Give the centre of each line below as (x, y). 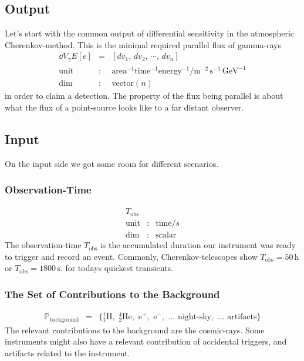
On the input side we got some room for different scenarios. (112, 163)
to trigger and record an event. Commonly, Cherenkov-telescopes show (131, 256)
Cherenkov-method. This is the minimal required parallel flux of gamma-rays (143, 44)
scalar (166, 235)
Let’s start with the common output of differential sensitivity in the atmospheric (150, 33)
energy (170, 71)
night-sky (195, 317)
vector (123, 84)
